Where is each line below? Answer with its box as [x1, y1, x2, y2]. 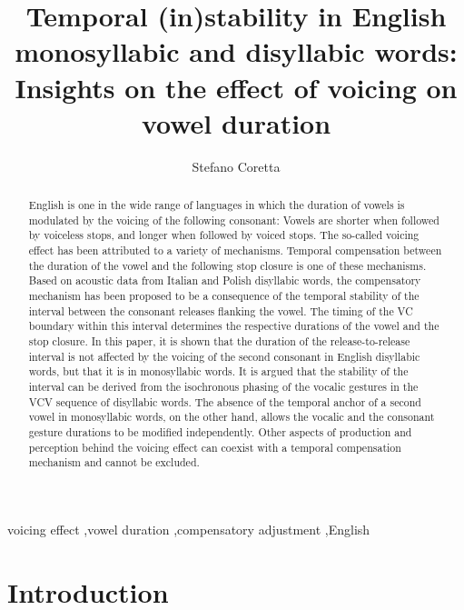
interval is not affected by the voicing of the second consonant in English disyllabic [28, 348, 420, 364]
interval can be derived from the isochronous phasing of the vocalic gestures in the [28, 378, 419, 394]
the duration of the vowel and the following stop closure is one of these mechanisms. [28, 257, 427, 273]
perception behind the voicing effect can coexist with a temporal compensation [28, 439, 401, 455]
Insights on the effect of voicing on [15, 68, 458, 105]
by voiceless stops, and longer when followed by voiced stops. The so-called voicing [28, 227, 420, 243]
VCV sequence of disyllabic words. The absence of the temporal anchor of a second [28, 394, 421, 409]
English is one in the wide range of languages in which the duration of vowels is [28, 197, 405, 213]
